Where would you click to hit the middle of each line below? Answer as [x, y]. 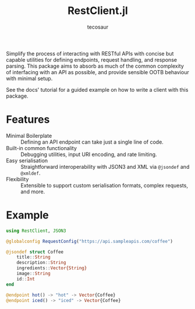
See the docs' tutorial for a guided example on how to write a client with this [97, 89]
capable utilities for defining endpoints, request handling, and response [92, 60]
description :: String [41, 263]
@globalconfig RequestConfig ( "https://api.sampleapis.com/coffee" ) [90, 241]
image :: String [33, 274]
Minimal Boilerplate [29, 136]
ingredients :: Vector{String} [52, 268]
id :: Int [26, 279]
